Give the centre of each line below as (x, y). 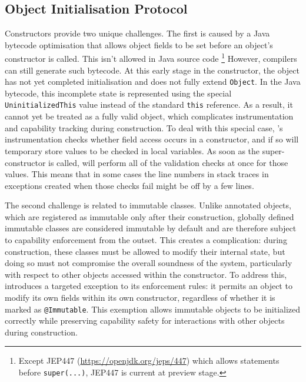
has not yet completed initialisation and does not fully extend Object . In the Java (153, 82)
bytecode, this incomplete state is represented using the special (118, 93)
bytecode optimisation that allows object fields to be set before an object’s (139, 44)
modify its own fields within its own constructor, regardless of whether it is (140, 298)
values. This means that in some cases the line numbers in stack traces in (137, 174)
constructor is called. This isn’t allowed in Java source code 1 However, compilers (151, 58)
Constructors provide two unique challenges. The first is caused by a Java (137, 33)
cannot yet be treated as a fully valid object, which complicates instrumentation (149, 116)
